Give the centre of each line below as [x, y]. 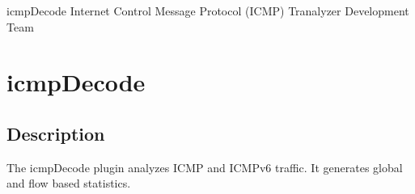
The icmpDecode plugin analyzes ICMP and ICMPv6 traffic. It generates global [205, 167]
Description [56, 133]
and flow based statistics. [69, 183]
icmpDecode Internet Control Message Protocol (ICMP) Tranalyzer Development [208, 11]
